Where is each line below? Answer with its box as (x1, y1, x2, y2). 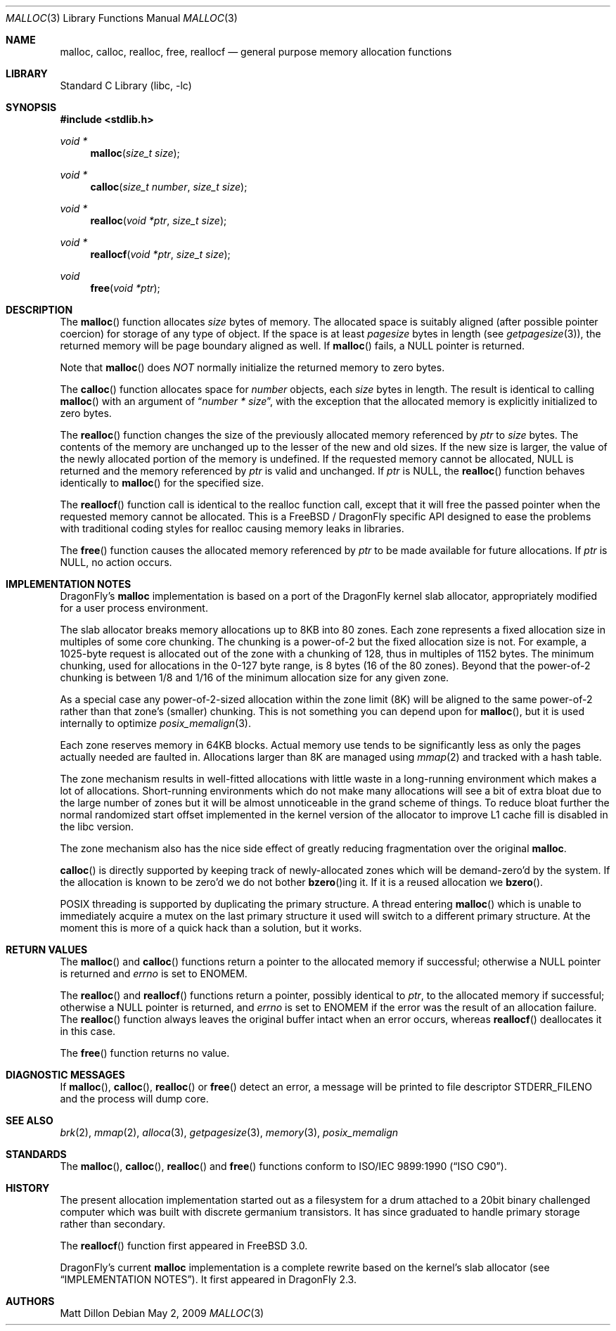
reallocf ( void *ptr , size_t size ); (90, 248, 231, 260)
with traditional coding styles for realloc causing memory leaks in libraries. (60, 522, 404, 534)
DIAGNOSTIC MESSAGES (6, 1069, 125, 1081)
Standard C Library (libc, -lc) (60, 79, 192, 91)
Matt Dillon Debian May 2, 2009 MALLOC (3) (60, 1307, 264, 1319)
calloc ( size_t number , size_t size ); (90, 181, 248, 193)
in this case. (60, 1025, 116, 1037)
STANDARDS (6, 1148, 67, 1160)
